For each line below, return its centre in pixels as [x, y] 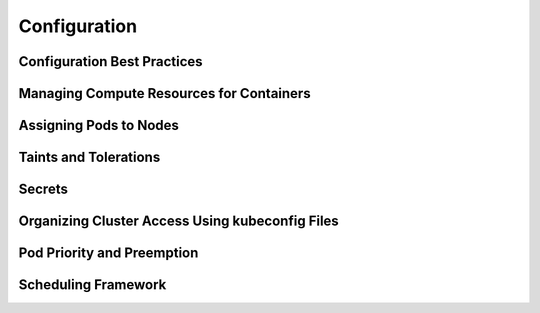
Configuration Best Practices [111, 61]
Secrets [43, 189]
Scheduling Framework [92, 285]
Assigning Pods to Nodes [99, 125]
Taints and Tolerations [89, 157]
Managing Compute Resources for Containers [164, 93]
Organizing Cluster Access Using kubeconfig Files [178, 221]
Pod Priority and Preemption [108, 253]
